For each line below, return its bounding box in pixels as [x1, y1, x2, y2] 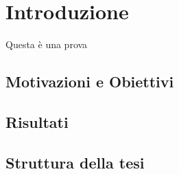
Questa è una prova [5, 37, 88, 52]
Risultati [5, 111, 69, 132]
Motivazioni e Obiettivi [5, 71, 174, 92]
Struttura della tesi [5, 151, 145, 173]
